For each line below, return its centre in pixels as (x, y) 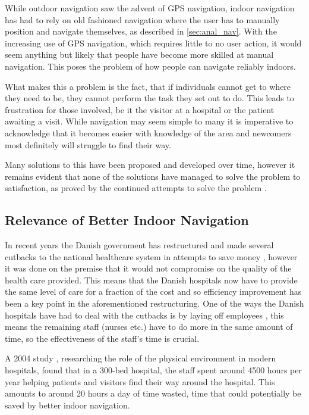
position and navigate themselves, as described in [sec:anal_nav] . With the (141, 31)
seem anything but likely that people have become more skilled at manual (139, 54)
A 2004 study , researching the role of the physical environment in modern (141, 358)
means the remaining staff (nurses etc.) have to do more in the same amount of (149, 327)
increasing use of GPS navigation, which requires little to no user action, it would (153, 43)
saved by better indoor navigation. (67, 405)
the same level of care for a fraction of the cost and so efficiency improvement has (153, 291)
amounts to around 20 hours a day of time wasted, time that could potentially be (153, 393)
